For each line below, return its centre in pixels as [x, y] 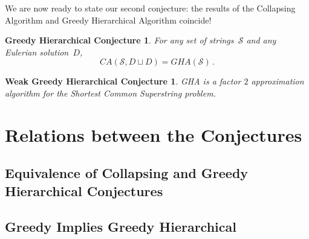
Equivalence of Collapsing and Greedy [127, 173]
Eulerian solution [37, 52]
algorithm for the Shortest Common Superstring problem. [110, 93]
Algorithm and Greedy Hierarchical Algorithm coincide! [108, 20]
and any [261, 40]
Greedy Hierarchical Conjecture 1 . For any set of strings [119, 40]
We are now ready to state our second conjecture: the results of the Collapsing [150, 8]
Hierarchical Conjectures [84, 190]
